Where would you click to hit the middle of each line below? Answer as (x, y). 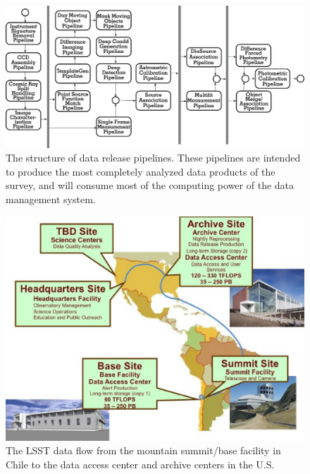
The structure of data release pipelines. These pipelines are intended (153, 158)
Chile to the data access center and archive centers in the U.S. (140, 464)
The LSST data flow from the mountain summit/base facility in (143, 450)
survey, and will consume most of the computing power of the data (150, 185)
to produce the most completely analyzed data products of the (141, 171)
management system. (51, 199)
